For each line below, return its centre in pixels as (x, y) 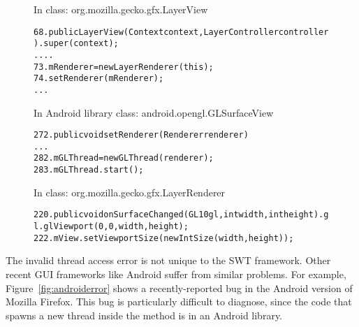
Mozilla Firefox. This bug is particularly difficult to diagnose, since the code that (179, 301)
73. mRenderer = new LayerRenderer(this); (124, 67)
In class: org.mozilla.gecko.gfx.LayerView (121, 9)
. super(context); (79, 44)
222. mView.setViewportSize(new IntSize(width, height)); (164, 238)
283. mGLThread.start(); (89, 170)
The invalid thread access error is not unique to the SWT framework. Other (168, 260)
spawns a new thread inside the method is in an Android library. (144, 315)
